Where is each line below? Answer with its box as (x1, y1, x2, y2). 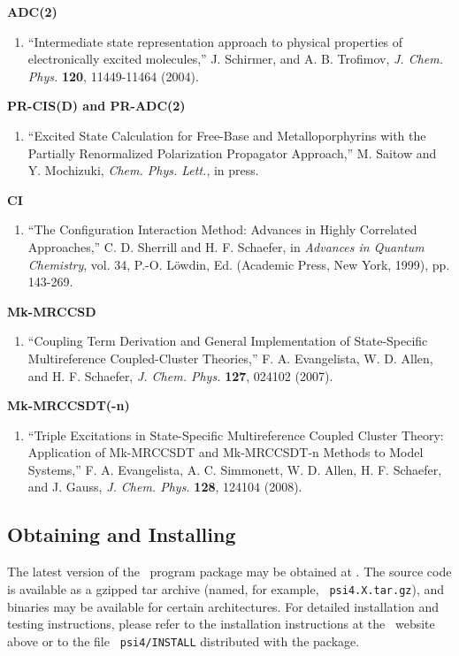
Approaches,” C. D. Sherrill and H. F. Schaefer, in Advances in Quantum (27, 237, 425, 256)
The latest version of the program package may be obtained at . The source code (7, 562, 452, 581)
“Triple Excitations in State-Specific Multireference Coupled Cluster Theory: (27, 425, 444, 444)
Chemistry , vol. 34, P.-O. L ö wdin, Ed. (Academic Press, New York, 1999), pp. (27, 255, 450, 273)
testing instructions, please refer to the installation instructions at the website (7, 614, 435, 633)
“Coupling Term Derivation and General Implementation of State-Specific (27, 332, 428, 350)
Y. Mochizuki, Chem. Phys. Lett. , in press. (27, 161, 259, 179)
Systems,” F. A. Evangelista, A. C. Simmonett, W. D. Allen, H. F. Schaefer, (27, 460, 442, 478)
